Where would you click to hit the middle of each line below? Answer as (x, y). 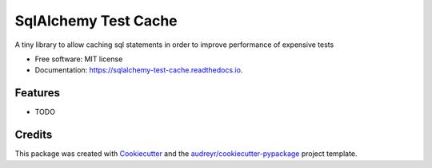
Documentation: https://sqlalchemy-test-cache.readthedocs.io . (139, 70)
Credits (34, 135)
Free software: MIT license (79, 59)
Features (37, 93)
